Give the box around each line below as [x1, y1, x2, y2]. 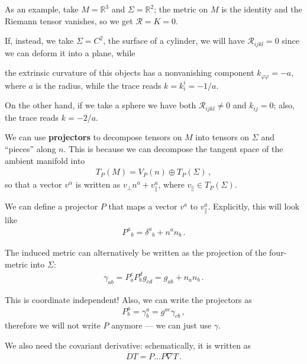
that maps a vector [108, 200, 177, 212]
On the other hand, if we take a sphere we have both [5, 99, 196, 111]
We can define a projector [5, 200, 98, 212]
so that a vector [5, 178, 62, 191]
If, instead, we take [5, 34, 74, 47]
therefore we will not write [5, 319, 101, 331]
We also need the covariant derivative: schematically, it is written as [5, 339, 251, 352]
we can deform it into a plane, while [5, 46, 135, 59]
